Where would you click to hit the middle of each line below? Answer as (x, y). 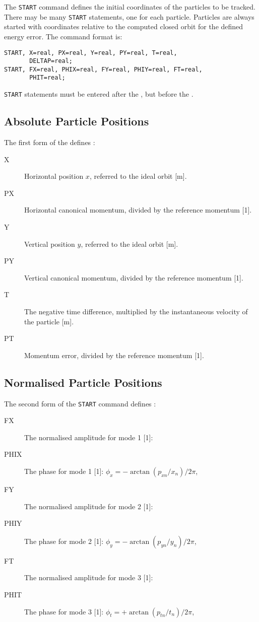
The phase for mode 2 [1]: (64, 541)
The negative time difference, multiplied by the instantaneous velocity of (136, 311)
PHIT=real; (47, 78)
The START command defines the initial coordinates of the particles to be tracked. (130, 7)
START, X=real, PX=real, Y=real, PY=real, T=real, (91, 53)
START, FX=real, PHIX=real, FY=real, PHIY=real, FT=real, (103, 69)
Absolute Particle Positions (77, 121)
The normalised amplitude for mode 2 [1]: (89, 506)
